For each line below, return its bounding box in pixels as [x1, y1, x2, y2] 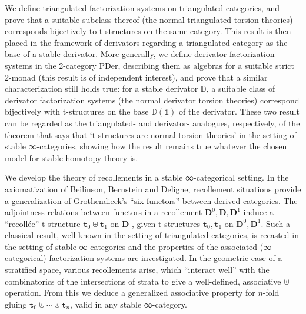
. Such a [261, 217, 290, 229]
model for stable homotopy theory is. [5, 151, 138, 163]
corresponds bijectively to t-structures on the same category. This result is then [5, 25, 291, 37]
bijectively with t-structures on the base [5, 105, 149, 118]
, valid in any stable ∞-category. [70, 298, 187, 310]
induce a [243, 206, 274, 218]
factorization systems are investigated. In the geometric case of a [49, 252, 282, 264]
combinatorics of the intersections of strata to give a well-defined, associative [5, 275, 281, 287]
